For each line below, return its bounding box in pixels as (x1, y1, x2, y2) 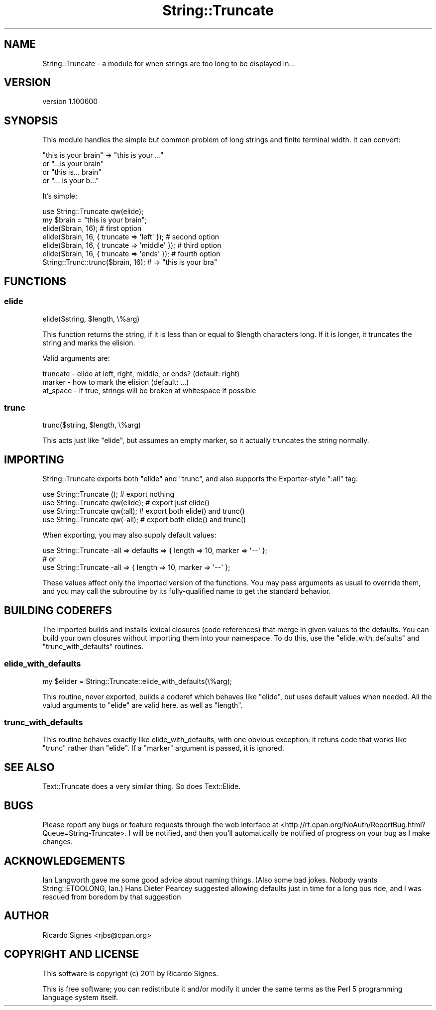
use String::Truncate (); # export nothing (42, 490, 174, 499)
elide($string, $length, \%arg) (42, 314, 140, 323)
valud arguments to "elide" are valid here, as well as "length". (42, 700, 243, 709)
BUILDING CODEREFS (4, 604, 112, 617)
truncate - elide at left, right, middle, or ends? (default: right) (42, 369, 240, 378)
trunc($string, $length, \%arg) (42, 421, 141, 430)
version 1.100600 (42, 97, 98, 106)
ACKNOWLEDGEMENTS (4, 854, 125, 867)
